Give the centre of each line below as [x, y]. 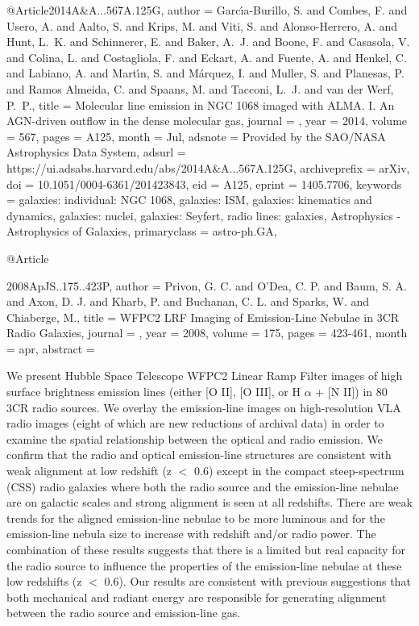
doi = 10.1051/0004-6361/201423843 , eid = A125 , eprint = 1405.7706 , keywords [204, 184]
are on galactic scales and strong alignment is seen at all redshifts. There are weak [209, 502]
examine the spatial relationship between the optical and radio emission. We [195, 438]
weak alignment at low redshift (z [89, 471]
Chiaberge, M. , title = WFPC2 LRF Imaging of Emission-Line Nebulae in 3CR [203, 317]
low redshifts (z [44, 581]
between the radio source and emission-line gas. [124, 613]
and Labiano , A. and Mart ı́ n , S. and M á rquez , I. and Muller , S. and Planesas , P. [205, 73]
